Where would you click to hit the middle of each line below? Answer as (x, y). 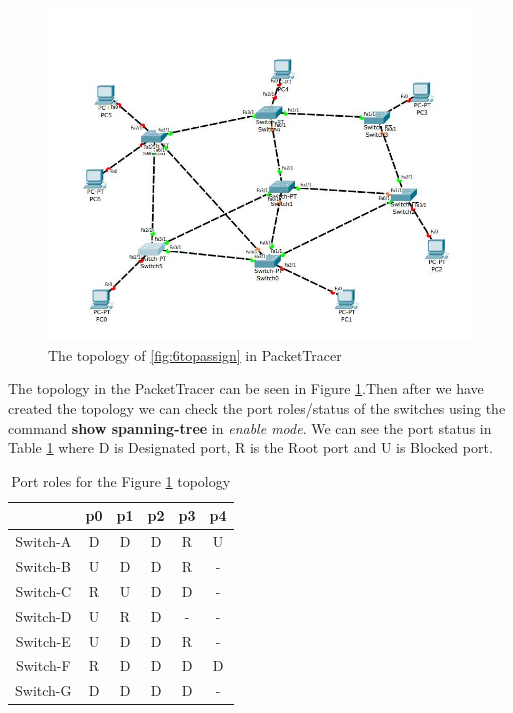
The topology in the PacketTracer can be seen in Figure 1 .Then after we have (246, 388)
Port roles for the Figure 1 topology (121, 480)
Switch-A (43, 541)
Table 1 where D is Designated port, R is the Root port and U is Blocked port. (250, 447)
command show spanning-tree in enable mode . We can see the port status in (250, 427)
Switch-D (43, 615)
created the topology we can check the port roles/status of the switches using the (257, 407)
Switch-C (43, 590)
